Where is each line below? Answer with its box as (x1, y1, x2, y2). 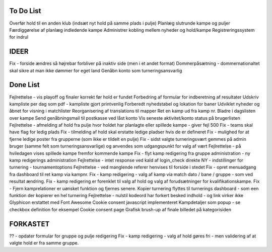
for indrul (9, 34, 29, 40)
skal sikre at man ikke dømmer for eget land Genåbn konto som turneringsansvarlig (9, 67, 182, 73)
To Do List (9, 7, 41, 15)
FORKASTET (9, 219, 50, 228)
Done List (9, 80, 40, 89)
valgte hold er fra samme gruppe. (9, 240, 79, 246)
